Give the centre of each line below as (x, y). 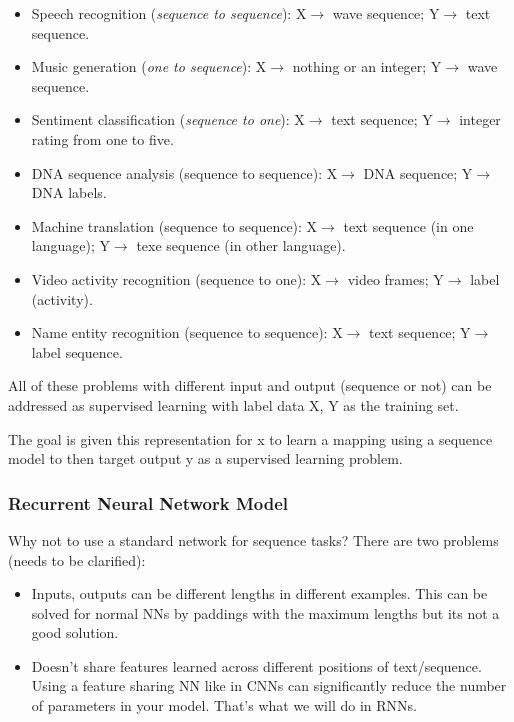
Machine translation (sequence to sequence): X (174, 225)
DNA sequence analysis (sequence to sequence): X (184, 172)
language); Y (70, 245)
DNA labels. (69, 192)
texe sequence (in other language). (241, 245)
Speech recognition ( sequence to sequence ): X (169, 13)
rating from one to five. (102, 138)
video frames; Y (395, 278)
